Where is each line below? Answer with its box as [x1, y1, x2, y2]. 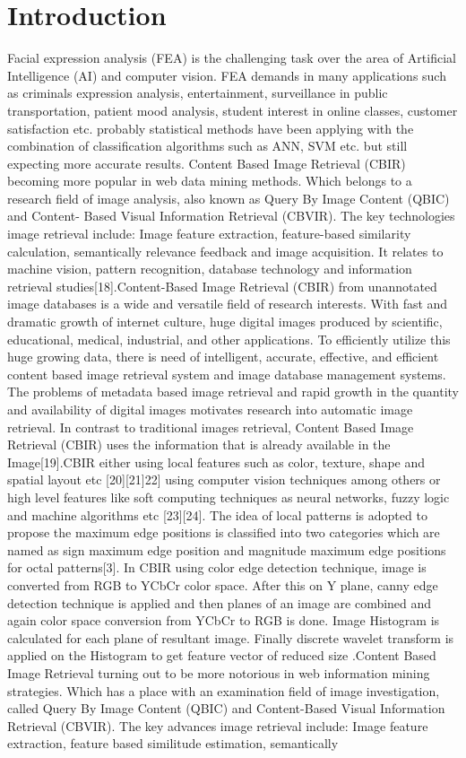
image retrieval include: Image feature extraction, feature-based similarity [7, 224, 411, 243]
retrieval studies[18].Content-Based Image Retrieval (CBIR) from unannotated [7, 276, 437, 295]
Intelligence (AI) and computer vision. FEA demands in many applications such [7, 65, 446, 84]
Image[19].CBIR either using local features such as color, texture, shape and [7, 452, 426, 471]
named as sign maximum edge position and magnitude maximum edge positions [7, 540, 446, 559]
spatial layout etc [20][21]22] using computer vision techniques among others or [7, 470, 441, 489]
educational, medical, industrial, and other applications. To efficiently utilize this [7, 329, 451, 348]
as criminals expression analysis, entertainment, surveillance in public [7, 83, 388, 102]
